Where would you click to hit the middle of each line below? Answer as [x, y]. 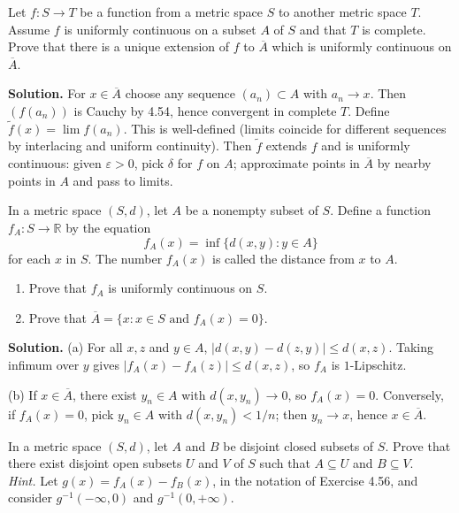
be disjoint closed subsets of [298, 445]
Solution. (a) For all [65, 347]
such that [285, 463]
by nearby [404, 163]
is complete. [394, 29]
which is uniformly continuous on [362, 46]
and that [323, 29]
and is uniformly [366, 145]
